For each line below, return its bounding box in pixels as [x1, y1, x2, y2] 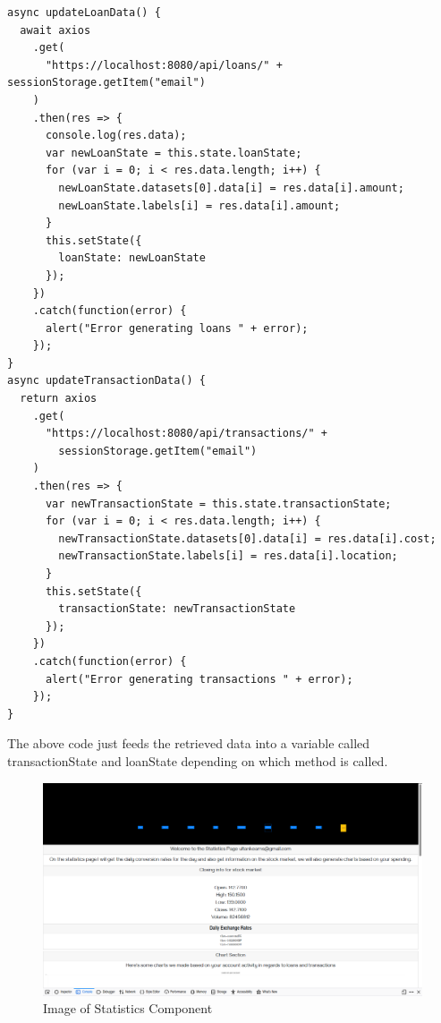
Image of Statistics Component [43, 999, 213, 1018]
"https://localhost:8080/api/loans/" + [45, 58, 283, 72]
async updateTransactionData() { [7, 374, 206, 388]
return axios [20, 392, 98, 405]
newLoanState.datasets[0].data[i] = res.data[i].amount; [58, 181, 404, 194]
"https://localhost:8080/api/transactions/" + [45, 427, 327, 440]
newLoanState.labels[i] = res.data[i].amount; [58, 199, 341, 212]
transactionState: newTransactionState [58, 602, 296, 616]
